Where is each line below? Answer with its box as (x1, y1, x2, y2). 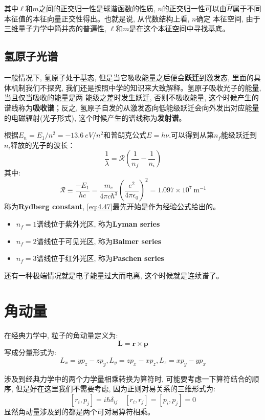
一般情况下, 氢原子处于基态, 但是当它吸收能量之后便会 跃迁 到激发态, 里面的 (4, 72, 254, 83)
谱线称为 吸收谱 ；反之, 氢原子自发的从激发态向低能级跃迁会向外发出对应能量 (4, 102, 259, 113)
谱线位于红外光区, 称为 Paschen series (36, 253, 164, 263)
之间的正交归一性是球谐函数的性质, (38, 3, 156, 14)
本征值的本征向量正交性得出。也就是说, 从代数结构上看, (4, 13, 190, 24)
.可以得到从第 (169, 129, 214, 140)
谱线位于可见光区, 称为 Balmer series (36, 235, 162, 246)
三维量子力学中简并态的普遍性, (4, 23, 106, 34)
